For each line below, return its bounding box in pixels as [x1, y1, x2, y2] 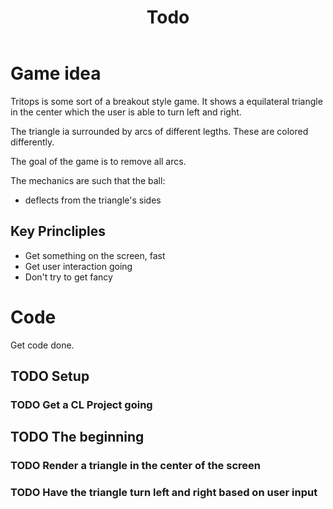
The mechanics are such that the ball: [10, 174, 166, 186]
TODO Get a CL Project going [10, 398, 153, 411]
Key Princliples [10, 223, 106, 240]
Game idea [10, 62, 102, 85]
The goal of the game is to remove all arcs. [10, 155, 187, 167]
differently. [10, 136, 55, 148]
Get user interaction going [24, 260, 133, 272]
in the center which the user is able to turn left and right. [10, 106, 242, 118]
